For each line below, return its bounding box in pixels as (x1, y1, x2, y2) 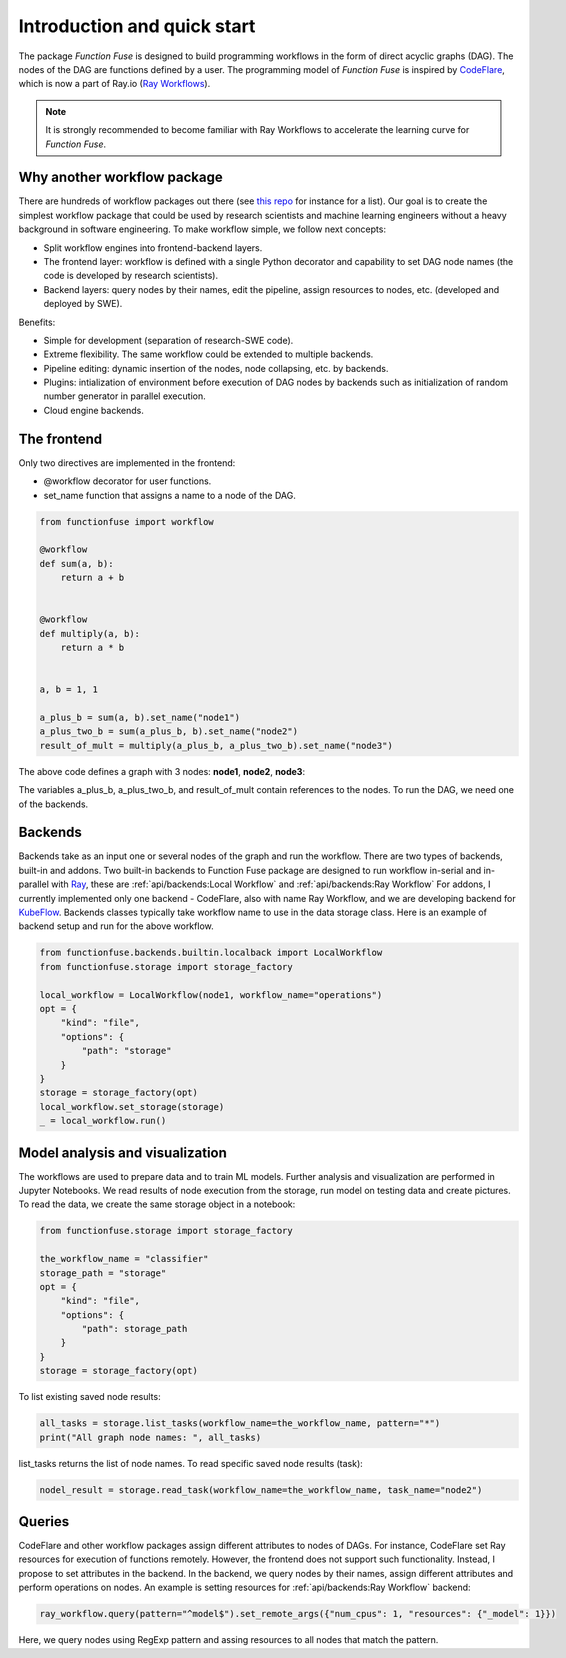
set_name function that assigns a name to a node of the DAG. (43, 489, 297, 501)
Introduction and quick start (18, 15, 256, 37)
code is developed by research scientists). (43, 270, 219, 282)
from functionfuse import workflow (39, 516, 214, 527)
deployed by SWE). (43, 298, 123, 310)
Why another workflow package (18, 169, 224, 186)
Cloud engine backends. (43, 404, 144, 416)
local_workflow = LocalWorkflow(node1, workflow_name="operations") (39, 989, 383, 1000)
